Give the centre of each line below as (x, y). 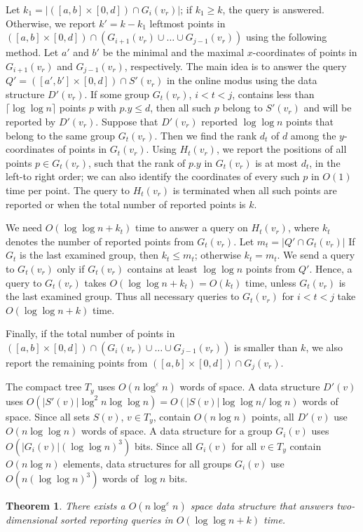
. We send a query (316, 255)
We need (24, 227)
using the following (286, 37)
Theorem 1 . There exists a (66, 506)
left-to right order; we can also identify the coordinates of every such (153, 176)
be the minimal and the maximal (173, 52)
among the (313, 135)
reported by (31, 122)
